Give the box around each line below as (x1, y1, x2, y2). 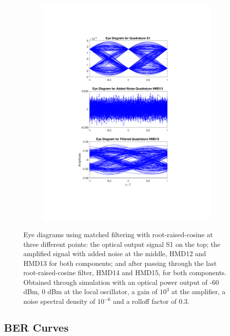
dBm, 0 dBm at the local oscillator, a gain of (23, 286, 158, 297)
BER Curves (4, 320, 69, 335)
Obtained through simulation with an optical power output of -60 (23, 277, 219, 287)
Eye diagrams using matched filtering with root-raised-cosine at (23, 229, 213, 239)
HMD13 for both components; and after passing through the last (23, 258, 217, 268)
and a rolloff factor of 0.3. (113, 296, 190, 306)
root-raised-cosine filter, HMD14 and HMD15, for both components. (23, 267, 227, 278)
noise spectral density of (23, 296, 96, 306)
